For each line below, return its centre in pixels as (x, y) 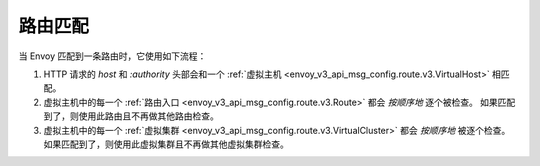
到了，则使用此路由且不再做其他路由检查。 (131, 116)
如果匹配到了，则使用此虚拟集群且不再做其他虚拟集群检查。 (166, 144)
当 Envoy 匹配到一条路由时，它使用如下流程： (112, 56)
